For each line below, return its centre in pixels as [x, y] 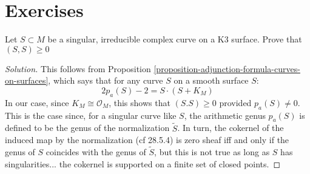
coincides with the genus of [96, 151]
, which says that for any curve [106, 80]
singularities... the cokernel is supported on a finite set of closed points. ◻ [143, 163]
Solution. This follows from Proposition [78, 68]
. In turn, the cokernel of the [231, 128]
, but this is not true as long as [212, 151]
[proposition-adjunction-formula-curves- [227, 68]
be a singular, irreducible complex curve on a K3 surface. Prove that [175, 39]
